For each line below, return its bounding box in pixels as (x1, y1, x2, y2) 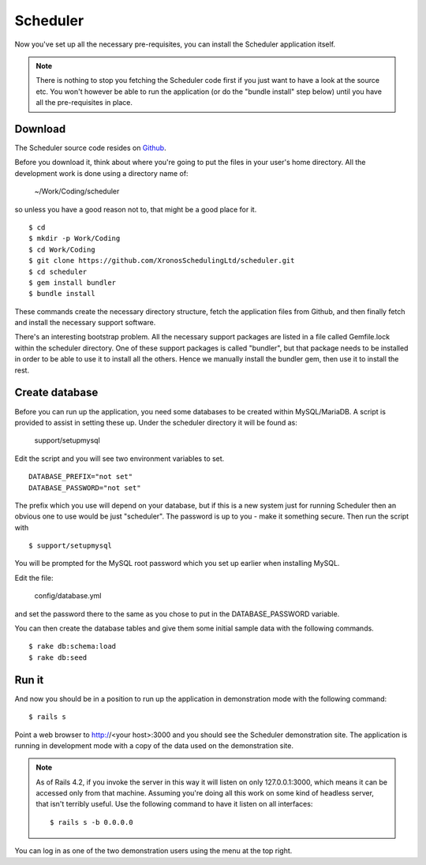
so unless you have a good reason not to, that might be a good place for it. (14, 204, 257, 214)
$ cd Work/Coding (28, 245, 95, 254)
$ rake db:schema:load (28, 642, 117, 651)
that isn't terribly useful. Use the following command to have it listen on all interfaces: (35, 799, 313, 809)
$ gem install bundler (28, 278, 117, 287)
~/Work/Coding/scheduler (34, 186, 120, 197)
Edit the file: (14, 573, 54, 582)
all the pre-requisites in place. (35, 98, 133, 107)
